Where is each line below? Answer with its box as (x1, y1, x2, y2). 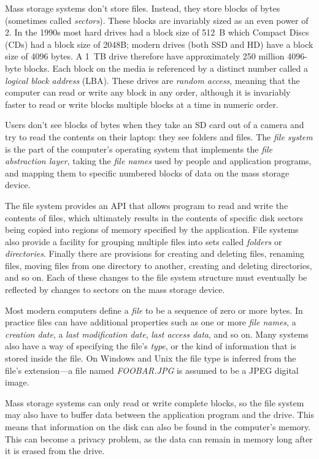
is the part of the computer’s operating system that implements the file (5, 142, 273, 155)
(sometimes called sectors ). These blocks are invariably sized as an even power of (5, 13, 309, 26)
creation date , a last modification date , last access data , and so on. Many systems (5, 327, 309, 340)
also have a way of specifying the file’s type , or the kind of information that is (5, 340, 296, 352)
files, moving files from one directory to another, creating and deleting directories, (5, 259, 312, 271)
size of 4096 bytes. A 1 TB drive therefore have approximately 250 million (5, 50, 285, 63)
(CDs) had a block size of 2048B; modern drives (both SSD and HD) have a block (5, 37, 313, 50)
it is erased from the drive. (5, 444, 105, 457)
